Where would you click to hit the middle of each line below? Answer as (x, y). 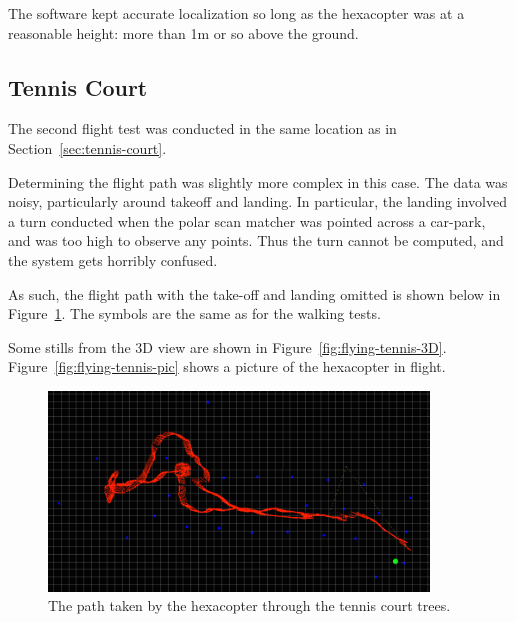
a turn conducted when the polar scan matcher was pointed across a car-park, (247, 220)
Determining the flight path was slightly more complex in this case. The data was (258, 181)
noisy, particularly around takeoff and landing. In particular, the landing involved (257, 201)
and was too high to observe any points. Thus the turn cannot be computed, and (256, 240)
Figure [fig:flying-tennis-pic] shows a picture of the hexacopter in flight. (227, 366)
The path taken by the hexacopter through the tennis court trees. (249, 605)
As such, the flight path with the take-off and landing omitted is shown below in (254, 293)
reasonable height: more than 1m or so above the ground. (183, 32)
